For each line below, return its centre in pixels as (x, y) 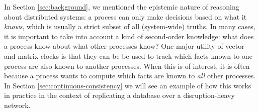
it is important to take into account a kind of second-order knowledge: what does (129, 36)
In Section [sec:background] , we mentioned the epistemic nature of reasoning (122, 7)
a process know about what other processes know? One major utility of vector (124, 46)
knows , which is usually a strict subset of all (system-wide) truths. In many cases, (130, 26)
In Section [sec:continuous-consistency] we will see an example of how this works (128, 85)
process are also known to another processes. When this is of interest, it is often (127, 66)
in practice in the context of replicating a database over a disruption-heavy (119, 95)
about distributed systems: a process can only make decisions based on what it (125, 16)
